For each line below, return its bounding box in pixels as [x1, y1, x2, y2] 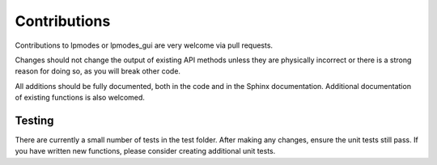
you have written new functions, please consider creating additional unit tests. [15, 146, 276, 156]
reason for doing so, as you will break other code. [15, 66, 181, 76]
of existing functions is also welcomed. [15, 93, 146, 103]
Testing [15, 113, 54, 127]
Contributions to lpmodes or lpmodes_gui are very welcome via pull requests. [15, 40, 274, 50]
